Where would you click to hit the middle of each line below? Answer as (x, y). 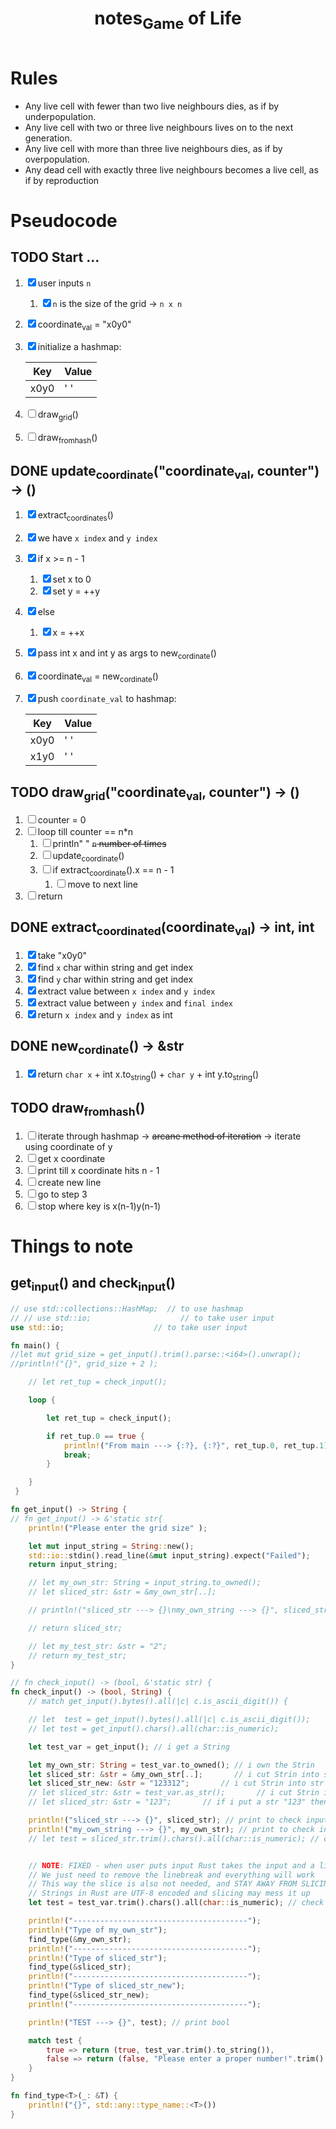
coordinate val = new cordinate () (98, 677)
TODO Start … (55, 257)
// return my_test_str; (78, 1655)
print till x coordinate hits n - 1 (98, 1170)
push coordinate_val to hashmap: (107, 699)
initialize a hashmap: (79, 347)
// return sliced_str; (75, 1628)
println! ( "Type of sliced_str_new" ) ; (107, 1986)
